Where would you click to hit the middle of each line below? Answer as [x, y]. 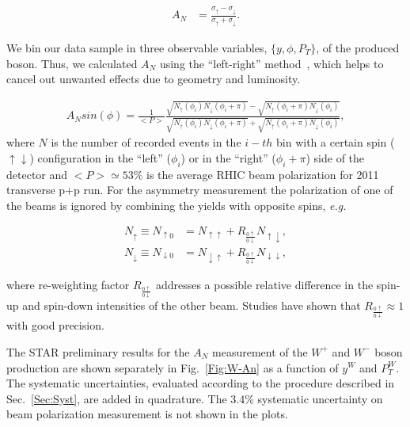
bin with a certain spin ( [336, 142]
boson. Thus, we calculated [72, 63]
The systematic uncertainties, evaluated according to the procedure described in [201, 383]
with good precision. [55, 325]
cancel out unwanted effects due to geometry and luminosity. [154, 79]
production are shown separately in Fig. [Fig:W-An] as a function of [173, 367]
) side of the [335, 157]
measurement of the [260, 351]
